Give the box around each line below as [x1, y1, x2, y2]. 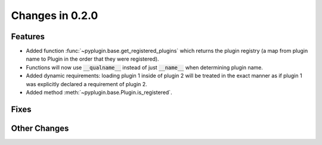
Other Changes [11, 123, 69, 133]
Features [11, 31, 45, 42]
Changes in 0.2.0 [11, 9, 98, 22]
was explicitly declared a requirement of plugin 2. [26, 80, 147, 87]
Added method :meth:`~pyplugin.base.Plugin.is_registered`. [26, 89, 172, 96]
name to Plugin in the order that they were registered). [26, 55, 159, 62]
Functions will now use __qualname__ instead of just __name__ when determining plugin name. [26, 64, 264, 71]
